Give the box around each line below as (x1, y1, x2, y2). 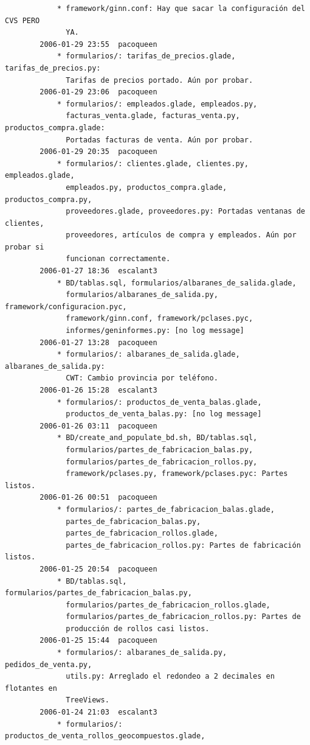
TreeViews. (66, 696, 109, 705)
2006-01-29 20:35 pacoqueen (40, 147, 157, 156)
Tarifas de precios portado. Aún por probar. (66, 75, 253, 85)
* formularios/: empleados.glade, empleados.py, (57, 99, 258, 108)
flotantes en (5, 684, 57, 693)
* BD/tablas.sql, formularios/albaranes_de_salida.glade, (57, 278, 297, 287)
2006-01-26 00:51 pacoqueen (40, 493, 157, 502)
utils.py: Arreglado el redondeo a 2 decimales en (66, 672, 275, 681)
